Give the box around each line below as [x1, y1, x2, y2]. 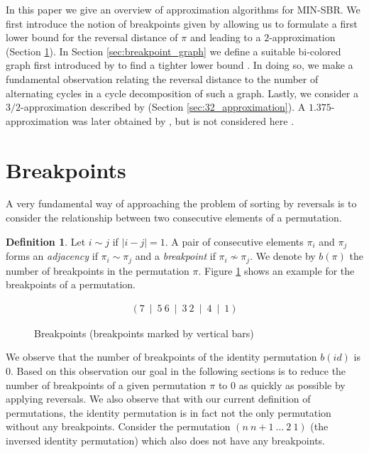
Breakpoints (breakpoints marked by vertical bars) [34, 325, 254, 340]
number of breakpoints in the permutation [6, 263, 189, 278]
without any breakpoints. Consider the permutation [6, 419, 231, 434]
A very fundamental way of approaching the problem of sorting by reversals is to [6, 196, 357, 211]
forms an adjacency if [6, 249, 98, 263]
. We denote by [250, 249, 316, 263]
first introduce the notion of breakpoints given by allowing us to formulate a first [6, 16, 358, 31]
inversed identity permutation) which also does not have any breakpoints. [6, 432, 326, 447]
